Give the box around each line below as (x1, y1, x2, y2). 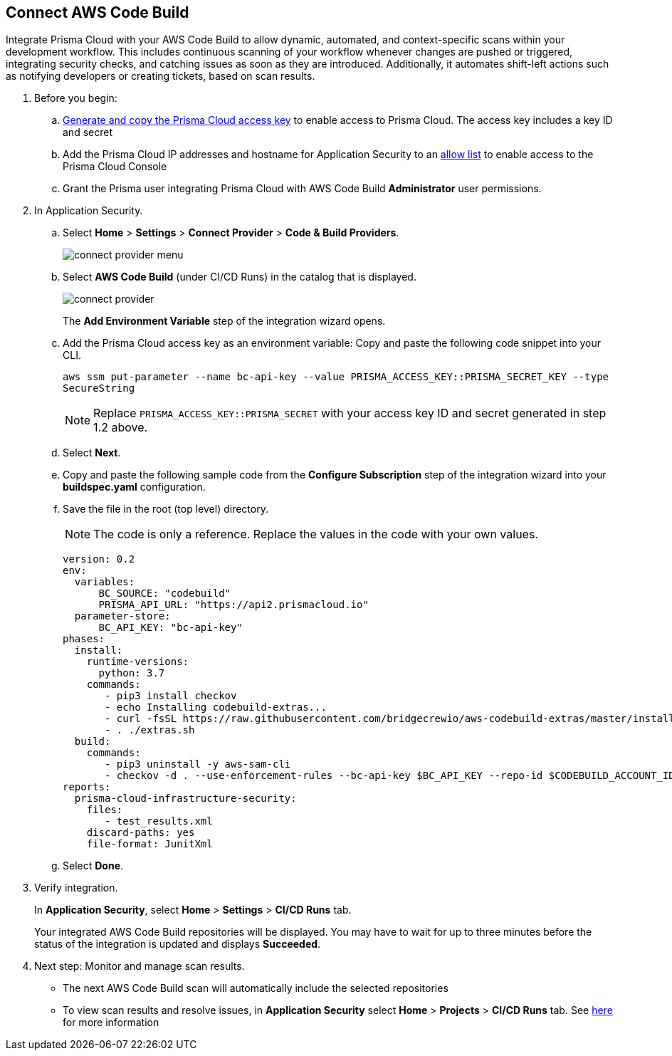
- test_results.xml (105, 815, 213, 827)
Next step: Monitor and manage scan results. (34, 960, 245, 973)
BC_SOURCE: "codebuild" (98, 587, 231, 600)
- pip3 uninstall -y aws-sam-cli (105, 758, 291, 770)
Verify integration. (34, 882, 118, 894)
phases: (63, 633, 105, 645)
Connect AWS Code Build (6, 4, 189, 21)
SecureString (63, 382, 135, 394)
